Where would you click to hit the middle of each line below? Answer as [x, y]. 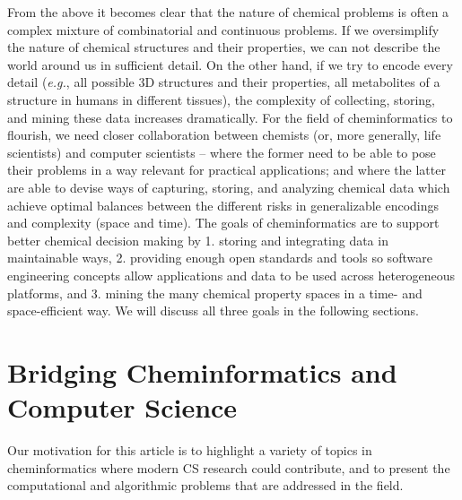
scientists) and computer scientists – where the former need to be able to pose [222, 152]
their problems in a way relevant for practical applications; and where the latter [227, 170]
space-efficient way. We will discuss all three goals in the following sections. [214, 310]
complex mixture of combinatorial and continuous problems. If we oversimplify [223, 29]
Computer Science [122, 407]
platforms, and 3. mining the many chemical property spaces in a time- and [215, 293]
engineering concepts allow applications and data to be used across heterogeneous [231, 275]
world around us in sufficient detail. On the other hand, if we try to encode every [230, 64]
